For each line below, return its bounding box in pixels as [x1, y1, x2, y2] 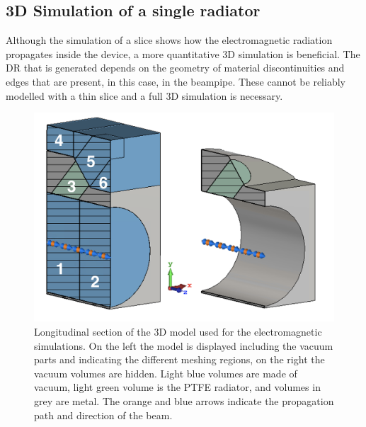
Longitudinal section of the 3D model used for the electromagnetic [34, 324, 322, 338]
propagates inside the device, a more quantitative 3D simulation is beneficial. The [6, 46, 360, 61]
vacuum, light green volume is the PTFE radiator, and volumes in [34, 380, 321, 394]
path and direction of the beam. [34, 407, 173, 422]
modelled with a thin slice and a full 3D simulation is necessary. [6, 88, 283, 103]
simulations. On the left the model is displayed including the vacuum [34, 338, 333, 353]
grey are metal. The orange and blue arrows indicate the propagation [34, 393, 334, 408]
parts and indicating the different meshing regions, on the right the [34, 352, 325, 367]
